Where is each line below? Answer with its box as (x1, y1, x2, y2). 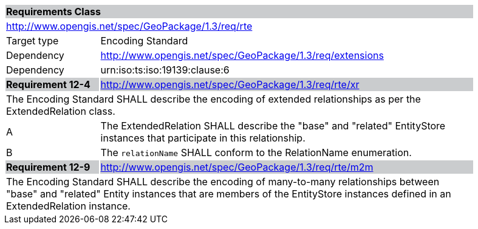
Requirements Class (6, 5, 101, 18)
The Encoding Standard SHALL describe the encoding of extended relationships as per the (6, 93, 421, 105)
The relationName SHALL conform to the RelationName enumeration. (100, 146, 412, 159)
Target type (6, 35, 59, 47)
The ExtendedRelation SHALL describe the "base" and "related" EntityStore (100, 120, 446, 132)
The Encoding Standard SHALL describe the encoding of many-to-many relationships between (6, 176, 440, 188)
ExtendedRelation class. (6, 105, 115, 117)
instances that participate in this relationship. (100, 132, 306, 144)
